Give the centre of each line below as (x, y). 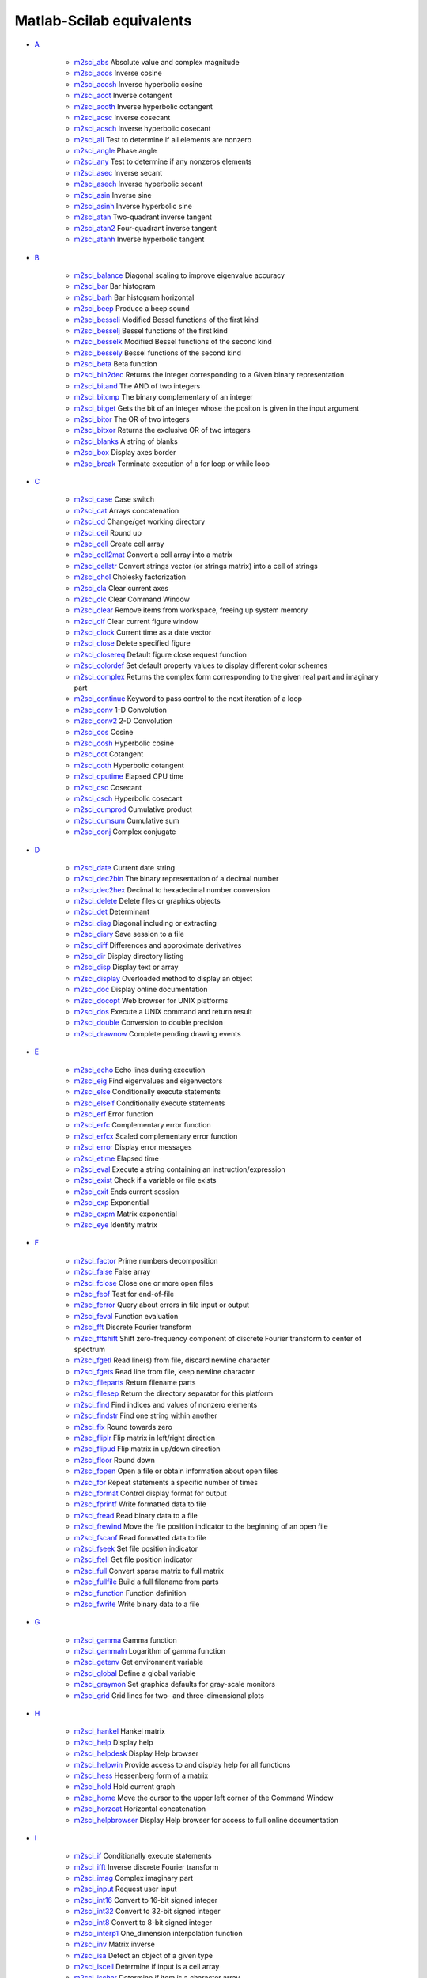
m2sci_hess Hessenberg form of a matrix (141, 1775)
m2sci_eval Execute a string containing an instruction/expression (179, 1169)
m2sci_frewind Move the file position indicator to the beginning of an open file (201, 1526)
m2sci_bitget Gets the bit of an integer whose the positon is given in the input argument (217, 408)
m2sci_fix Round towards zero (123, 1427)
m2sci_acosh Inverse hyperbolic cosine (138, 84)
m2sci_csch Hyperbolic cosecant (128, 798)
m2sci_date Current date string (125, 867)
